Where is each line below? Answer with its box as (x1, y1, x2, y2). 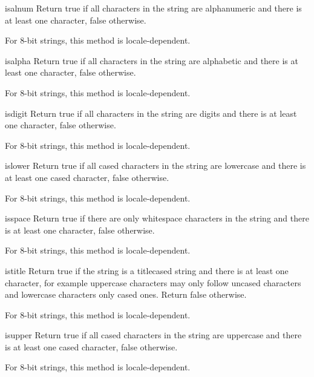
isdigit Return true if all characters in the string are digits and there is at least (5, 107, 297, 119)
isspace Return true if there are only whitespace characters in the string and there (5, 212, 309, 225)
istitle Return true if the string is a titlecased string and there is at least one (5, 264, 289, 277)
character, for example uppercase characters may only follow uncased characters (5, 276, 301, 289)
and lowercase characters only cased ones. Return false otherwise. (5, 288, 247, 301)
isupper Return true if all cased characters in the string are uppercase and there (5, 329, 302, 341)
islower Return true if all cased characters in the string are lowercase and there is (5, 159, 306, 172)
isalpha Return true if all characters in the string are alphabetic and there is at (5, 54, 298, 67)
